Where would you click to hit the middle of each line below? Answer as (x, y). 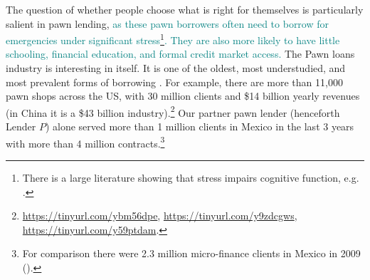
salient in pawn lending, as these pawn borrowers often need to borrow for (168, 23)
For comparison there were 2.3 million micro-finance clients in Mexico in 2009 (191, 253)
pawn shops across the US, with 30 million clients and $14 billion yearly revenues (183, 96)
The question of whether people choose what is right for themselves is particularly (185, 9)
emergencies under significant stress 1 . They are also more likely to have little (173, 39)
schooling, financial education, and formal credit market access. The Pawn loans (180, 54)
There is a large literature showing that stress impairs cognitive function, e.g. (191, 177)
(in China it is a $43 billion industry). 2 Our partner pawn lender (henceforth (173, 111)
